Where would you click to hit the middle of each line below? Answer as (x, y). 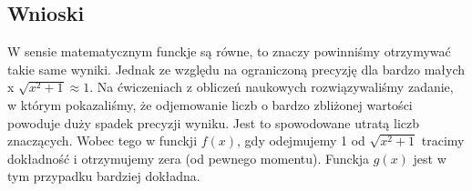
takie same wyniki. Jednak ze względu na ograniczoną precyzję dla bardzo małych (236, 69)
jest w (430, 158)
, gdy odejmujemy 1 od (301, 141)
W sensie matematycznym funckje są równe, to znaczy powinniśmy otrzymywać (229, 51)
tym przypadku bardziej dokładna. (104, 176)
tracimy (443, 141)
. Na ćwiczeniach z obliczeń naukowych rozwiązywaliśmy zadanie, (272, 87)
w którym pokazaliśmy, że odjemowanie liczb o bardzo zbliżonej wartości (210, 104)
